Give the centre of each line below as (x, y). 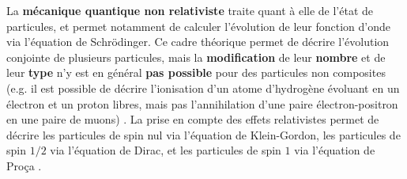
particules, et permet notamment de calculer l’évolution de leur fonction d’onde (198, 26)
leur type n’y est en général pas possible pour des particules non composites (196, 72)
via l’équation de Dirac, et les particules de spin (166, 150)
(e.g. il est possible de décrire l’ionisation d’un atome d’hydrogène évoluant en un (203, 88)
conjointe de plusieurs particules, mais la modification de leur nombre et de (196, 57)
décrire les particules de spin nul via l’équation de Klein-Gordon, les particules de (203, 134)
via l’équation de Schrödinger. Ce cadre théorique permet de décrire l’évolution (198, 42)
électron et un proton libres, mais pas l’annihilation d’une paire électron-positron (202, 103)
